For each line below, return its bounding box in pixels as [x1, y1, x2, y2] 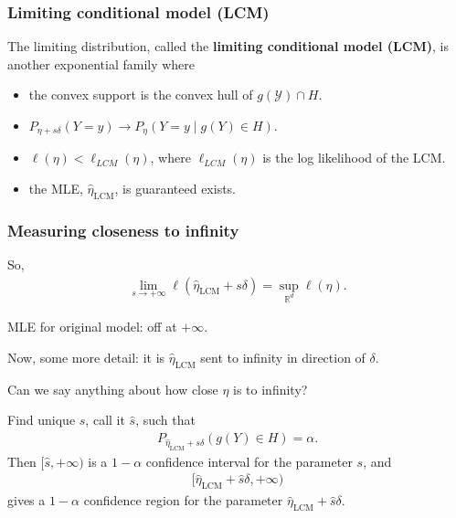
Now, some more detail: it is [7, 348, 165, 367]
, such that [135, 410, 196, 429]
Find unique [7, 410, 76, 429]
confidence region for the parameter [83, 491, 283, 510]
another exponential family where [7, 54, 196, 73]
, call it [85, 410, 125, 429]
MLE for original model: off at [7, 317, 177, 336]
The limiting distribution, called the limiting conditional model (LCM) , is [7, 37, 449, 56]
